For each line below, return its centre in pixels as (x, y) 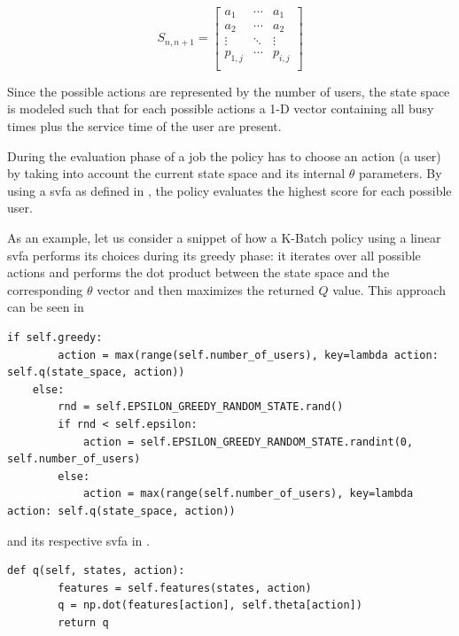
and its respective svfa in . (78, 540)
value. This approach (389, 289)
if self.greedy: (55, 337)
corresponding (45, 289)
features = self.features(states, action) (185, 588)
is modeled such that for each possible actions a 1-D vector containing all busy (221, 109)
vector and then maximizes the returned (206, 289)
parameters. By (400, 173)
